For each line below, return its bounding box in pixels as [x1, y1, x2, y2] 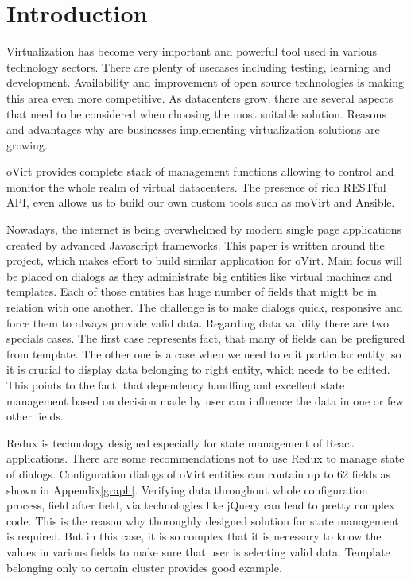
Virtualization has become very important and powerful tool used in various [6, 43, 377, 60]
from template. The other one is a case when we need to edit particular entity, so [6, 345, 401, 362]
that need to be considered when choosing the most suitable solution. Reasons [6, 105, 386, 122]
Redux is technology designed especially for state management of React [6, 434, 355, 451]
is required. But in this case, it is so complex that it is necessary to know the [6, 528, 382, 544]
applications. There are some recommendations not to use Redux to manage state [6, 450, 405, 467]
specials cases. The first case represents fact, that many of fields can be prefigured [6, 330, 405, 347]
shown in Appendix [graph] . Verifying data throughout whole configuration [6, 481, 368, 498]
